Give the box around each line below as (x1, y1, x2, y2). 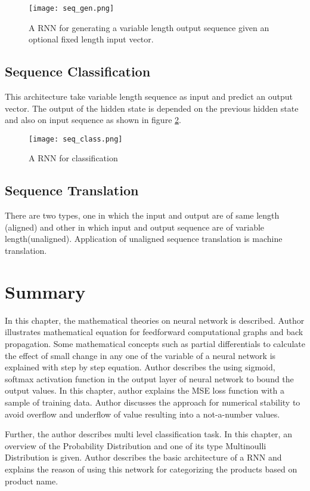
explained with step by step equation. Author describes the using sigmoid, (5, 361, 275, 373)
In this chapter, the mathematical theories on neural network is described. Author (5, 314, 305, 326)
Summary (5, 279, 86, 303)
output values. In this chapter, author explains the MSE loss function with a (5, 384, 284, 397)
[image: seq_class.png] (29, 134, 123, 143)
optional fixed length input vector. (29, 33, 154, 45)
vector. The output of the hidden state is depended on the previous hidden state (5, 102, 299, 114)
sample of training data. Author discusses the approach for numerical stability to (5, 395, 300, 408)
